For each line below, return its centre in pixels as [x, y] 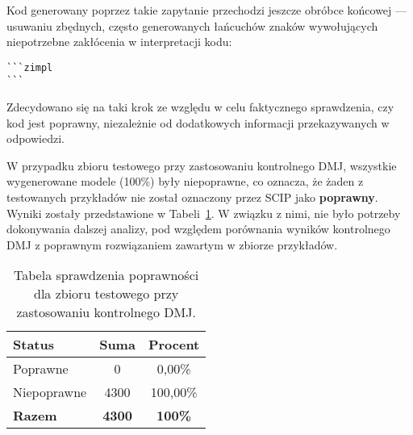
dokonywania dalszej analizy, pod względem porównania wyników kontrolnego [198, 229]
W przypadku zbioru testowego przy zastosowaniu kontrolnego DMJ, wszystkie [202, 165]
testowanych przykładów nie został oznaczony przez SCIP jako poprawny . [192, 197]
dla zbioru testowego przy [106, 294]
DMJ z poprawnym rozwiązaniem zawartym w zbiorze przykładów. [172, 244]
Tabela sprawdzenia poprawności [106, 275]
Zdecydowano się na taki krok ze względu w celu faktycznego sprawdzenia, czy [200, 107]
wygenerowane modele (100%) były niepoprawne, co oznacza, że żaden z [185, 181]
